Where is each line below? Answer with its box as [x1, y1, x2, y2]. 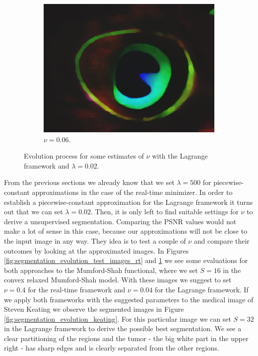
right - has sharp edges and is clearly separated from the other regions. [4, 343, 219, 353]
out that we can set [4, 206, 63, 217]
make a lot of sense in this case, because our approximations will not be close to [4, 226, 248, 236]
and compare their [193, 235, 250, 246]
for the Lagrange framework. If [155, 284, 249, 294]
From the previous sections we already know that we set [4, 177, 175, 187]
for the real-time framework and [28, 284, 126, 294]
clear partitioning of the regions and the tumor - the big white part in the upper [4, 333, 249, 343]
